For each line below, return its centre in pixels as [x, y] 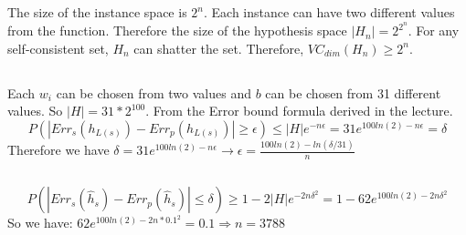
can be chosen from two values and [154, 92]
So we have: [40, 223]
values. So [35, 111]
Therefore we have [58, 150]
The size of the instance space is [97, 12]
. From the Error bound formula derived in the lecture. [299, 111]
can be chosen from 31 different [353, 92]
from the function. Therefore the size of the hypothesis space [177, 31]
